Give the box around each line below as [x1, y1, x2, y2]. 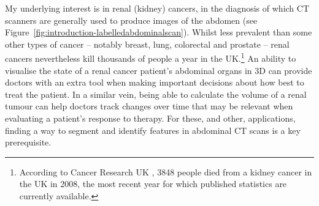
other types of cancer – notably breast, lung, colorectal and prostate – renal [5, 37, 290, 50]
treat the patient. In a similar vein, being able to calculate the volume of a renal [5, 87, 307, 100]
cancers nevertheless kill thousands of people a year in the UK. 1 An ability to [5, 50, 296, 65]
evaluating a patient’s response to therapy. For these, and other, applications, [5, 112, 296, 124]
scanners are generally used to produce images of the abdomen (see [5, 13, 258, 26]
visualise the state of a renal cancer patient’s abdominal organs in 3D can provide [5, 64, 312, 76]
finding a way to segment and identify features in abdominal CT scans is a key [5, 123, 301, 136]
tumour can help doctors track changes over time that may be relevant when [5, 100, 293, 112]
